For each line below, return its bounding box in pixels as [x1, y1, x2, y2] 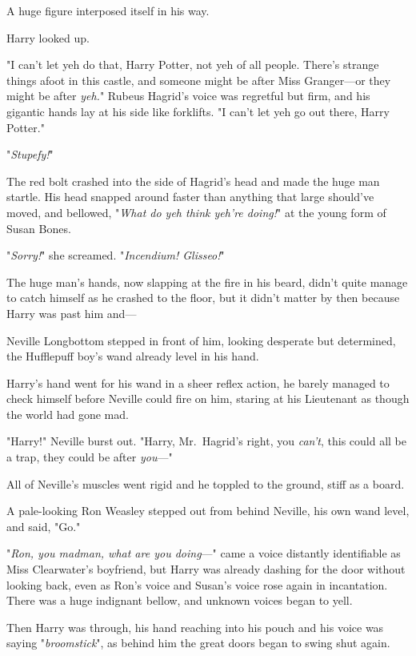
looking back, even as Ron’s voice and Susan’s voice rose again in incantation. [6, 576, 388, 593]
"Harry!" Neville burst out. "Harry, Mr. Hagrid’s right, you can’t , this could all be [6, 433, 406, 449]
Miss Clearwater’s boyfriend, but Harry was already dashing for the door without [6, 561, 406, 578]
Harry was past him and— [6, 304, 137, 321]
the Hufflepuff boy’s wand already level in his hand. [6, 348, 259, 364]
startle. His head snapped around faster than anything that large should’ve [6, 188, 374, 205]
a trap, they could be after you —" [6, 449, 173, 465]
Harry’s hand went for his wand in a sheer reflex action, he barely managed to [6, 374, 390, 391]
